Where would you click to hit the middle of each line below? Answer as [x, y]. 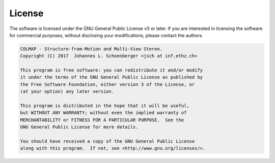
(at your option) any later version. [67, 92]
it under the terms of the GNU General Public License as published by [112, 77]
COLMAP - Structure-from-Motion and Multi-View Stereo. [91, 49]
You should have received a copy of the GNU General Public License [107, 141]
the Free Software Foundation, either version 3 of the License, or [107, 84]
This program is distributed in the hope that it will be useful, [105, 106]
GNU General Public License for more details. [79, 127]
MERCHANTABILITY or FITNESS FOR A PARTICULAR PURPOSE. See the [102, 120]
